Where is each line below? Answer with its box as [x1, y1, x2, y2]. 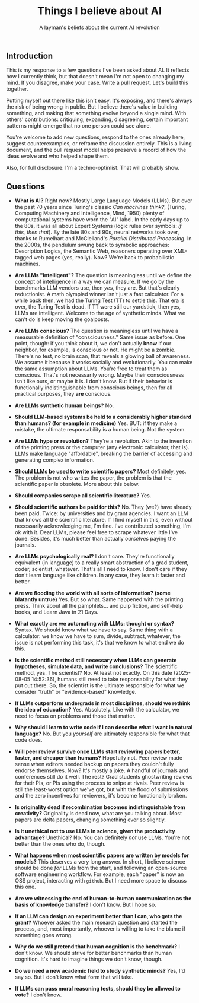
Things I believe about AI [37, 4, 162, 18]
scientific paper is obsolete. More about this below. [14, 481, 140, 488]
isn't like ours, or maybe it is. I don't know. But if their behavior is [14, 378, 173, 385]
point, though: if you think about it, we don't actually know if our [14, 340, 172, 347]
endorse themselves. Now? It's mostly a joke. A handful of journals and [14, 767, 188, 774]
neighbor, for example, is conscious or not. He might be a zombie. [14, 346, 176, 354]
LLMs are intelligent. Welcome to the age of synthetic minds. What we [14, 310, 185, 317]
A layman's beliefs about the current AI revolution [39, 24, 160, 31]
